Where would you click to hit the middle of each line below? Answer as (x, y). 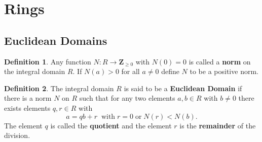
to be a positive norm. (224, 71)
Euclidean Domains (56, 40)
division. (17, 135)
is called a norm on (220, 61)
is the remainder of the (218, 125)
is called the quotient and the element (111, 125)
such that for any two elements (127, 98)
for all (130, 71)
